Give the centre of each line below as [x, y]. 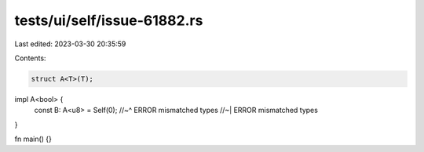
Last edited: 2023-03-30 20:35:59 [70, 44]
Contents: [30, 58]
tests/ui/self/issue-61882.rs [109, 20]
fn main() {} [33, 139]
